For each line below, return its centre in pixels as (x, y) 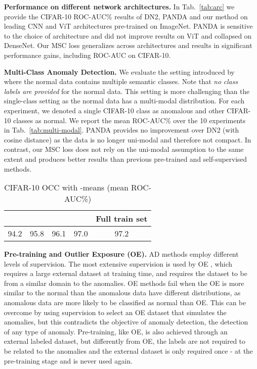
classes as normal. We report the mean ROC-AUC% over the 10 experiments (129, 120)
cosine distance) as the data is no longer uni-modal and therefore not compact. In (128, 139)
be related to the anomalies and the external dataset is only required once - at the (128, 351)
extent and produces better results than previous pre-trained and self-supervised (126, 159)
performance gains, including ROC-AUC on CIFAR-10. (87, 55)
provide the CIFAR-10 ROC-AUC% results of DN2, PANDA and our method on (126, 16)
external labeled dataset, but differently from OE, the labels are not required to (125, 341)
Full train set (122, 219)
